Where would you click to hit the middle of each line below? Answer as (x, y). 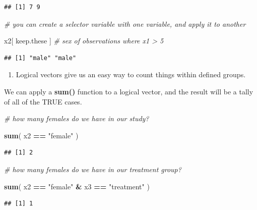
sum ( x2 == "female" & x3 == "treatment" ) (77, 186)
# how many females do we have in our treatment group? (93, 169)
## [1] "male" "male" (40, 58)
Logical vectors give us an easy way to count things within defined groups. (131, 74)
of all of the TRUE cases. (43, 101)
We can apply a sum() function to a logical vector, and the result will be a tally (129, 91)
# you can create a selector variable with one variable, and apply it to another (125, 23)
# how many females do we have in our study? (77, 118)
